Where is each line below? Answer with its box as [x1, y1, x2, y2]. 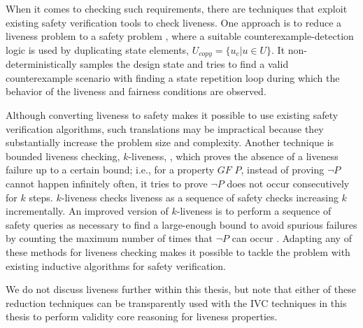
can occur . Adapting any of [232, 231, 352, 245]
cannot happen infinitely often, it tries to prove [6, 176, 208, 190]
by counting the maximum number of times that [6, 231, 213, 245]
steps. [29, 190, 53, 204]
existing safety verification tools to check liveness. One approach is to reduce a [6, 15, 342, 29]
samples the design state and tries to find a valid [80, 57, 289, 71]
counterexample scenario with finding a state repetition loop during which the [6, 70, 340, 85]
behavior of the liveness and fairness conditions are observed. [6, 84, 266, 99]
